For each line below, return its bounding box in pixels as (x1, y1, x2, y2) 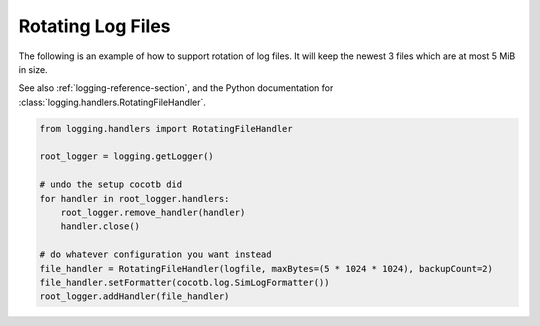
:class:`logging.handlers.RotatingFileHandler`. (18, 96, 207, 108)
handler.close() (60, 221, 140, 232)
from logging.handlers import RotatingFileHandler (39, 123, 294, 134)
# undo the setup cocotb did (39, 179, 183, 190)
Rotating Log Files (18, 15, 171, 37)
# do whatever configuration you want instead (39, 249, 272, 260)
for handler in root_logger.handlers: (39, 193, 230, 204)
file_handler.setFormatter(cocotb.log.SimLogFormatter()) (39, 277, 330, 288)
